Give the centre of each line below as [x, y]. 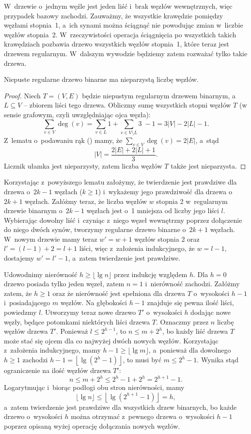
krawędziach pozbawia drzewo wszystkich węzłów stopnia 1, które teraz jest [117, 44]
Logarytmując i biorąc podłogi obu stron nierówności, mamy [94, 387]
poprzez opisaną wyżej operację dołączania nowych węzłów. [92, 426]
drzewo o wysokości [33, 416]
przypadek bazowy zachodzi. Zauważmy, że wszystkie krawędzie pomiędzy [114, 15]
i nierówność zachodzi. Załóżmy [192, 284]
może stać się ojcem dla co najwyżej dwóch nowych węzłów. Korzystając [111, 340]
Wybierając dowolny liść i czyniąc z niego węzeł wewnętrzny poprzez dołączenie [123, 220]
